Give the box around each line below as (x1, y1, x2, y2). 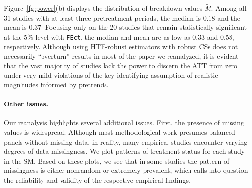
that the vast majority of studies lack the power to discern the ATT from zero (4, 60, 238, 70)
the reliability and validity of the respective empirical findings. (4, 174, 190, 185)
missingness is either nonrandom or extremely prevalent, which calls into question (4, 165, 248, 175)
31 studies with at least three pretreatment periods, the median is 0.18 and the (4, 12, 240, 22)
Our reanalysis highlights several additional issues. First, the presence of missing (4, 117, 245, 127)
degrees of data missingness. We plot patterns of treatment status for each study (4, 146, 245, 156)
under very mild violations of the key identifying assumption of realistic (4, 70, 218, 80)
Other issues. (4, 99, 48, 109)
